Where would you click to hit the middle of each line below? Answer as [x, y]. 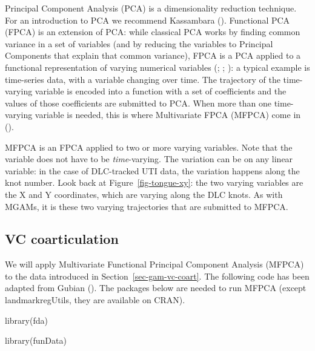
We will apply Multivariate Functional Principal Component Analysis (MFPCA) [154, 264]
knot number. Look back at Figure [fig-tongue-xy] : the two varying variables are [154, 182]
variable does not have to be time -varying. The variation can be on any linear [149, 159]
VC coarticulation [62, 239]
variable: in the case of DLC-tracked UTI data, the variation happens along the [152, 170]
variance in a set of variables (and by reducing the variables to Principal [139, 43]
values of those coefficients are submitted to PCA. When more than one [138, 103]
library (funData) [36, 340]
